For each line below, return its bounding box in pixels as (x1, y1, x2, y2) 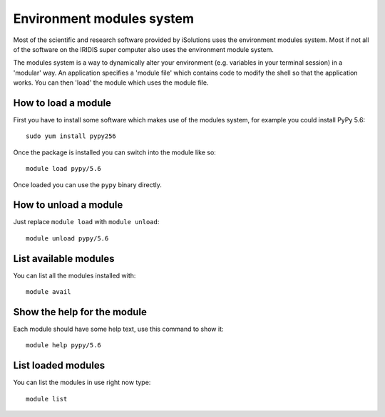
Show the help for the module (13, 306, 148, 318)
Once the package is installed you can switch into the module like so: (13, 148, 217, 157)
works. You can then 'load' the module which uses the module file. (13, 78, 209, 87)
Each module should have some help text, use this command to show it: (13, 324, 224, 334)
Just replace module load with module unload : (13, 218, 160, 226)
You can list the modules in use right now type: (13, 378, 151, 387)
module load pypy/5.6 (26, 164, 101, 173)
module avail (26, 288, 71, 296)
